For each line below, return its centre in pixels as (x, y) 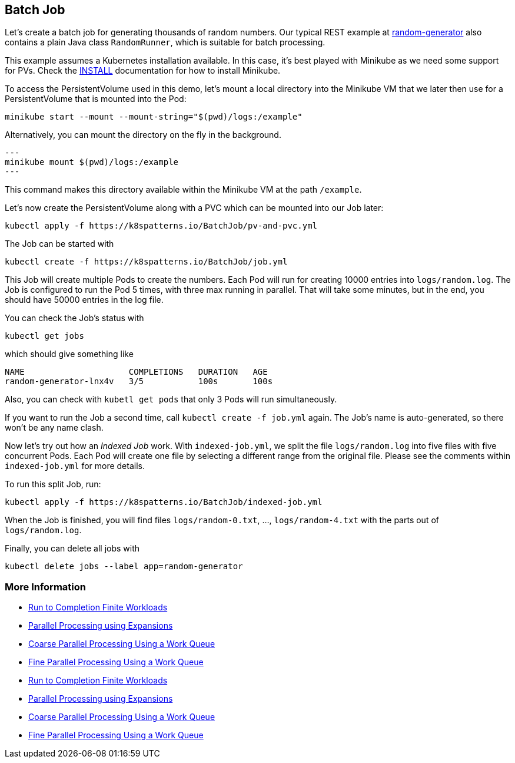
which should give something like (69, 354)
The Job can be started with (59, 244)
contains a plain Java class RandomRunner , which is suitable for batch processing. (165, 42)
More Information (45, 587)
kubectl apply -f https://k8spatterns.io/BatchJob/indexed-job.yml (164, 502)
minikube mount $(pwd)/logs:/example (92, 162)
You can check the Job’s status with (74, 318)
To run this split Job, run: (53, 484)
